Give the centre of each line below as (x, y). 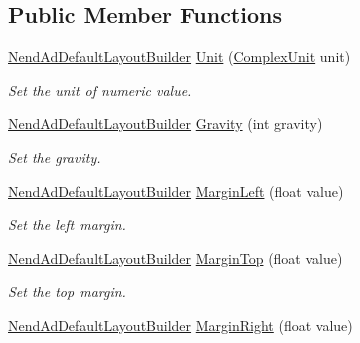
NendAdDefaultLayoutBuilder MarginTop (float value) (175, 257)
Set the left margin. (67, 224)
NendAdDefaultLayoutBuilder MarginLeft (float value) (176, 190)
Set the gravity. (54, 156)
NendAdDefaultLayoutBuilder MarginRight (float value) (180, 324)
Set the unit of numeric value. (100, 89)
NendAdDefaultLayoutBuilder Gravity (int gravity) (165, 123)
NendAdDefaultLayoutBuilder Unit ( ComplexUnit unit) (179, 56)
